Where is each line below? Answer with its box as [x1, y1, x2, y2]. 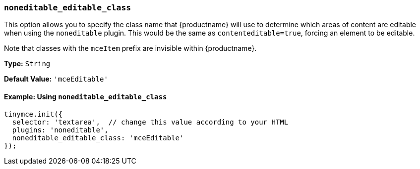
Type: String [4, 59, 51, 68]
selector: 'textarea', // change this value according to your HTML [12, 118, 289, 126]
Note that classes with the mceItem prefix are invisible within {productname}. [4, 44, 257, 53]
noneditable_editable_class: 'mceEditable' [12, 133, 184, 142]
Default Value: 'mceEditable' [4, 75, 108, 84]
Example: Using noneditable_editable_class [4, 92, 167, 101]
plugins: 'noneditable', [12, 126, 109, 134]
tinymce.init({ [4, 110, 63, 118]
